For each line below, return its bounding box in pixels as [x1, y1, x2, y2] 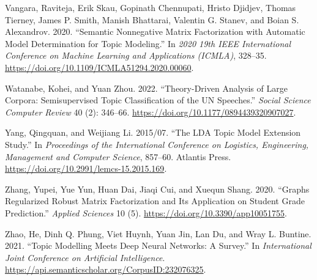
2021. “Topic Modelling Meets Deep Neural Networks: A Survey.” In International [5, 239, 311, 252]
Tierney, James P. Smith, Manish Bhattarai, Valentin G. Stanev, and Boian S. [5, 13, 299, 26]
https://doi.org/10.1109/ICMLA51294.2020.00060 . [5, 61, 194, 73]
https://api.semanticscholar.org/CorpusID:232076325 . [5, 263, 206, 276]
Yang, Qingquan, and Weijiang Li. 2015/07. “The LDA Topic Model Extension [5, 126, 301, 139]
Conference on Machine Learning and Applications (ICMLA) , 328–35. [5, 49, 267, 62]
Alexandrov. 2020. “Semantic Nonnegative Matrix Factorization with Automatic [5, 25, 305, 38]
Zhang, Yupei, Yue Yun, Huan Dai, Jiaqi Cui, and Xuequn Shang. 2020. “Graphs [5, 182, 310, 195]
